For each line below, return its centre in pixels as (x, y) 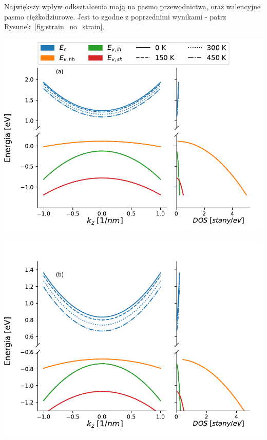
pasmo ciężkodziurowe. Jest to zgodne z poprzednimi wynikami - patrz (115, 16)
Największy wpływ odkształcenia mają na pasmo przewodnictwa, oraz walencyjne (132, 6)
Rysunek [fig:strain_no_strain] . (54, 26)
